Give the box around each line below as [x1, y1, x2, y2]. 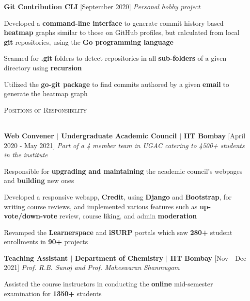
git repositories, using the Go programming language [4, 36, 173, 47]
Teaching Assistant [4, 252, 68, 263]
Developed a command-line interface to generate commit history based [4, 17, 224, 28]
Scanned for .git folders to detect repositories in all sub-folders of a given [4, 53, 227, 63]
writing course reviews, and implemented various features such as [4, 201, 198, 211]
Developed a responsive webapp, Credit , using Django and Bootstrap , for [4, 191, 232, 201]
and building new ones [4, 175, 74, 185]
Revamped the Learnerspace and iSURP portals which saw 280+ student [4, 227, 233, 237]
